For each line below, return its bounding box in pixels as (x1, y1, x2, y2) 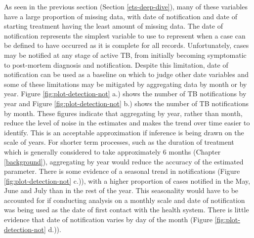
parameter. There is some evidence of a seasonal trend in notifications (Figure (4, 166, 240, 176)
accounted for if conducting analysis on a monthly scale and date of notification (4, 195, 245, 205)
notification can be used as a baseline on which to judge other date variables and (4, 69, 249, 79)
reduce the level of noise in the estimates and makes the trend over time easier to (4, 118, 250, 128)
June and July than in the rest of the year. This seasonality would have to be (4, 185, 239, 196)
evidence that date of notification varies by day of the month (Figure (4, 214, 212, 225)
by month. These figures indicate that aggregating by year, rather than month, (4, 108, 243, 118)
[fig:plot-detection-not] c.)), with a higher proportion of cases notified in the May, (4, 175, 251, 186)
